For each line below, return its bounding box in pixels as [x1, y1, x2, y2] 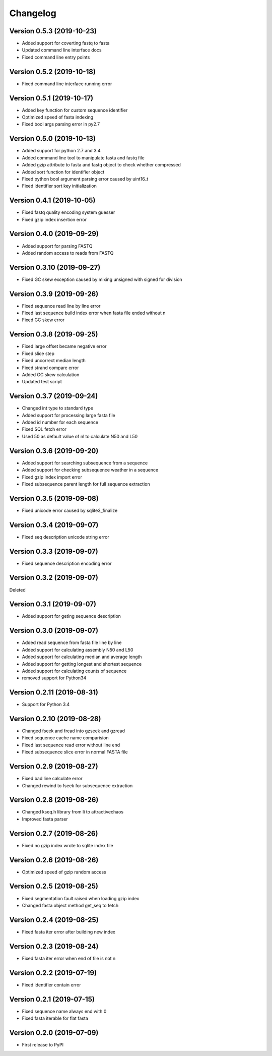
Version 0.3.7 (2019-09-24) [9, 392, 98, 400]
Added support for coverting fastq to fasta [22, 40, 110, 46]
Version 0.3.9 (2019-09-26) [9, 289, 99, 298]
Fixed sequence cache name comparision [22, 735, 109, 741]
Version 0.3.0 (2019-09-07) [9, 626, 98, 635]
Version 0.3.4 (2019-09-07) [9, 520, 99, 529]
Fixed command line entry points [22, 54, 90, 60]
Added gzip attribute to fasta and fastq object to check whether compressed [22, 162, 181, 168]
